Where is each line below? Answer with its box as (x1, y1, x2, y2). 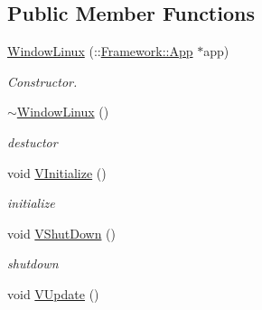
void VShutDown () (7, 223, 117, 242)
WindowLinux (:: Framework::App (7, 42, 193, 61)
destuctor (7, 132, 58, 151)
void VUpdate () (7, 284, 99, 303)
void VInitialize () (7, 163, 107, 182)
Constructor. (7, 71, 78, 90)
